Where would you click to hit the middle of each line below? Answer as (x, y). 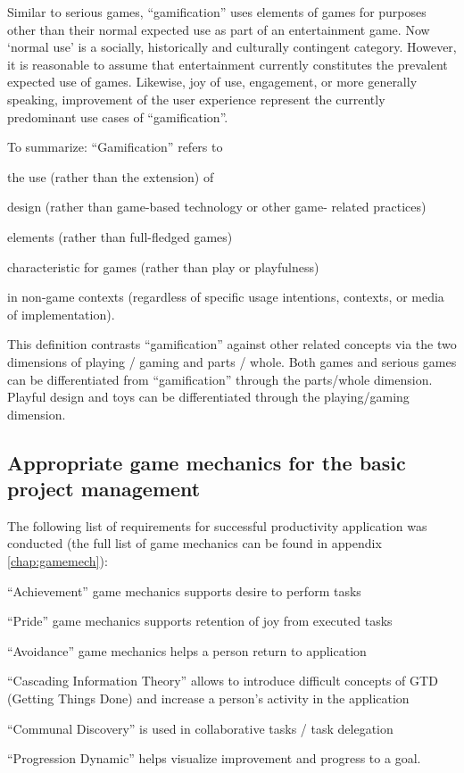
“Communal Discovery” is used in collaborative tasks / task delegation (200, 728)
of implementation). (61, 314)
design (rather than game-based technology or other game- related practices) (217, 207)
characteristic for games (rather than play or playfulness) (163, 266)
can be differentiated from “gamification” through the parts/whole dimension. (220, 379)
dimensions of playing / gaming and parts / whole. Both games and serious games (232, 361)
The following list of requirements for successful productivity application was (217, 525)
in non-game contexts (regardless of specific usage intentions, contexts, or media (226, 297)
